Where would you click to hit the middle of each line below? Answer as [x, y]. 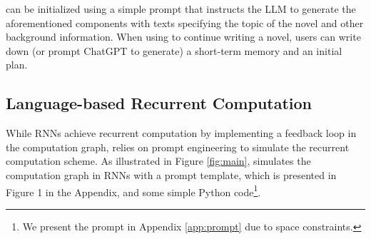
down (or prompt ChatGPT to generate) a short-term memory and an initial [174, 50]
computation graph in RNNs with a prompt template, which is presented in [171, 174]
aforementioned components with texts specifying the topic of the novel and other [185, 22]
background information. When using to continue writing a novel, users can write [183, 37]
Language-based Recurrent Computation [159, 103]
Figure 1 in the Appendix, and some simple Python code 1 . [133, 190]
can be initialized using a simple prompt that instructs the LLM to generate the [181, 9]
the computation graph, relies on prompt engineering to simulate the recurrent [178, 147]
